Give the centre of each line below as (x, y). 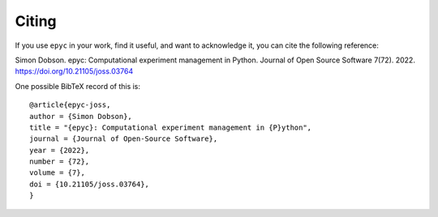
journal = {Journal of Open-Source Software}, (124, 139)
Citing (36, 21)
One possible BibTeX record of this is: (78, 86)
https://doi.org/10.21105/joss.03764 (74, 71)
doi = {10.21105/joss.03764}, (90, 184)
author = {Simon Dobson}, (81, 116)
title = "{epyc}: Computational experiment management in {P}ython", (171, 127)
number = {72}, (60, 162)
